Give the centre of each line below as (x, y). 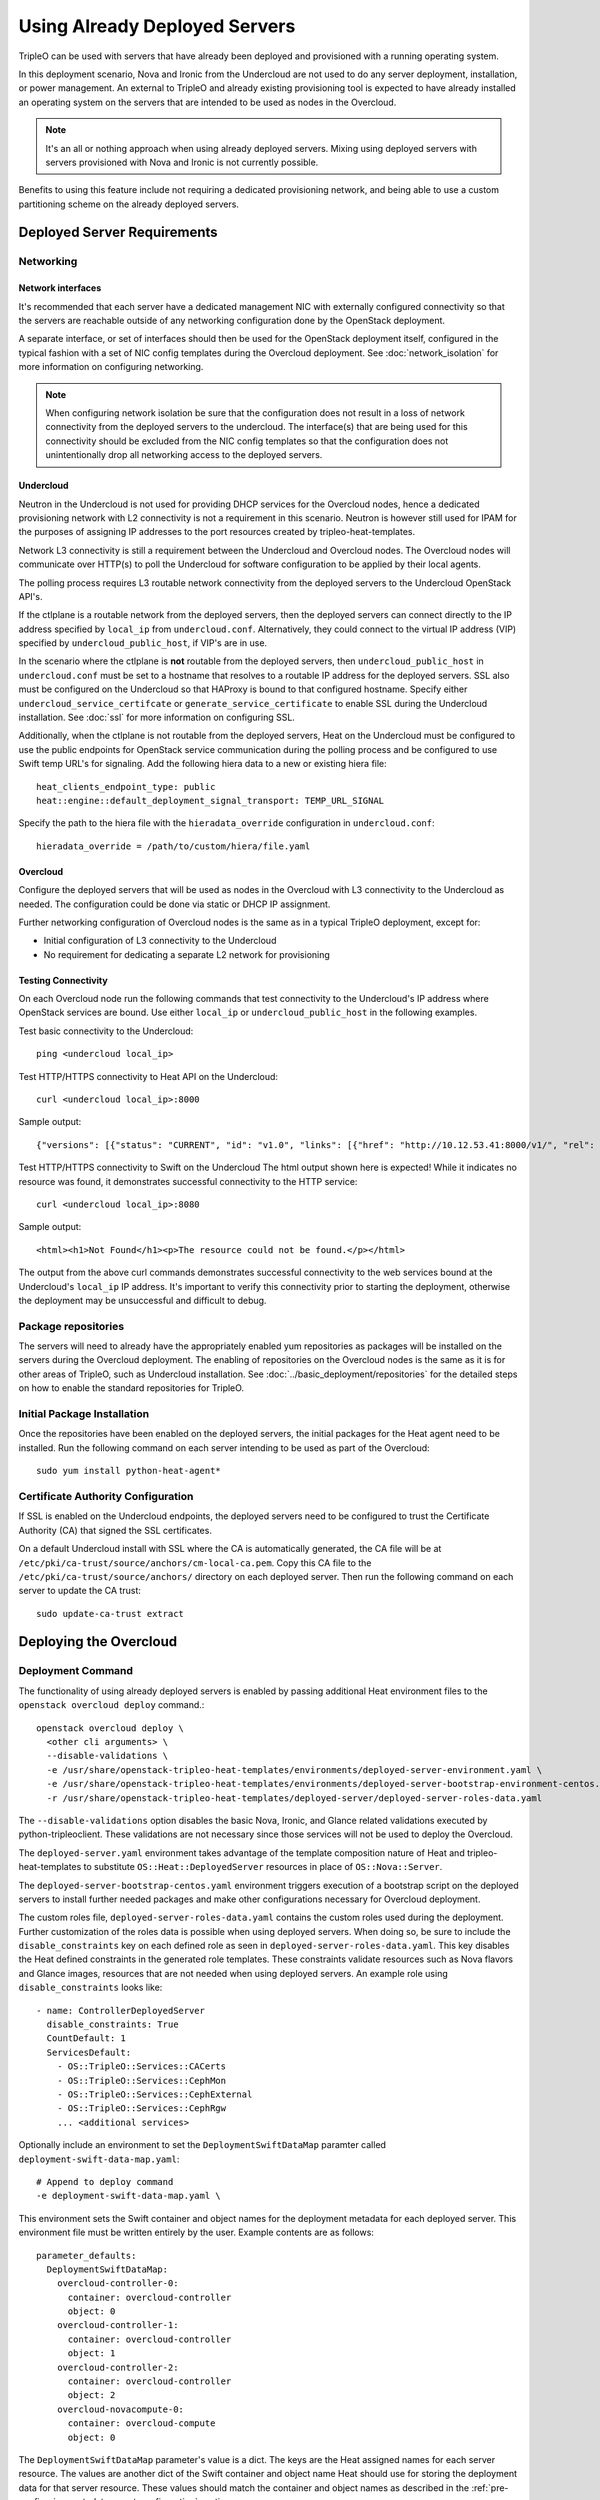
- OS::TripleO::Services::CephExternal (154, 2094)
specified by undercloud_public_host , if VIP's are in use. (143, 643)
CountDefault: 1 (86, 2038)
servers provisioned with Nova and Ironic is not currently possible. (182, 162)
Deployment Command (76, 1671)
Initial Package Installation (84, 1414)
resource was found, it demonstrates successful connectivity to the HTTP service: (188, 1181)
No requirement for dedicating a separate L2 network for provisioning (186, 954)
